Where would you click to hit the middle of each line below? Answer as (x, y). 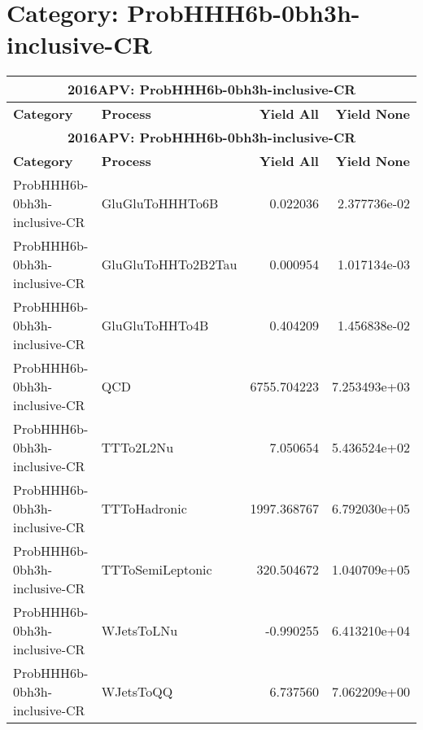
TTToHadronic (144, 509)
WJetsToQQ (137, 692)
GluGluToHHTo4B (155, 326)
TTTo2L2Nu (137, 448)
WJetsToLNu (140, 631)
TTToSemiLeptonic (157, 570)
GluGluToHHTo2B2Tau (169, 264)
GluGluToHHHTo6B (160, 203)
